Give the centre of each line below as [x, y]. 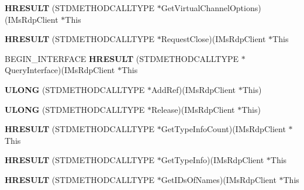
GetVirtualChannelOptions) [211, 8]
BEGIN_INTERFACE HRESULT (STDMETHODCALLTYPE [122, 58]
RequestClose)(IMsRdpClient [213, 39]
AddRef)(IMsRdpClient [194, 89]
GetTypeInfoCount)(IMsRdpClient [223, 129]
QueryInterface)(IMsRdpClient [60, 70]
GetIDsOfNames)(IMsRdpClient [219, 179]
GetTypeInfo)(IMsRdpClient [213, 160]
